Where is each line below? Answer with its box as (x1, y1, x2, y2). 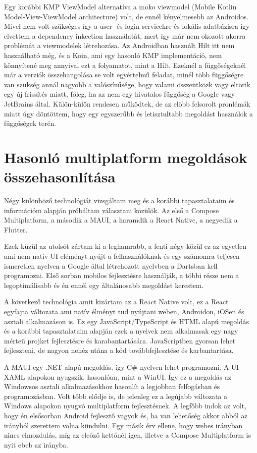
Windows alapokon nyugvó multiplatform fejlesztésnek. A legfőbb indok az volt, (4, 400, 247, 411)
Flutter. (4, 224, 28, 234)
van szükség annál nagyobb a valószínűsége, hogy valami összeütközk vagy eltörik (4, 79, 251, 89)
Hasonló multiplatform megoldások (4, 147, 248, 167)
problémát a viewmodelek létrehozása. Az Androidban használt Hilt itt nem (4, 40, 235, 51)
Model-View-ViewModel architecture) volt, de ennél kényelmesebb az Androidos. (4, 11, 249, 21)
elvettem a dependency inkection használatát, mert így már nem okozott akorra (4, 30, 246, 41)
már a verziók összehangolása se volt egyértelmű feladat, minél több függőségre (4, 69, 244, 80)
